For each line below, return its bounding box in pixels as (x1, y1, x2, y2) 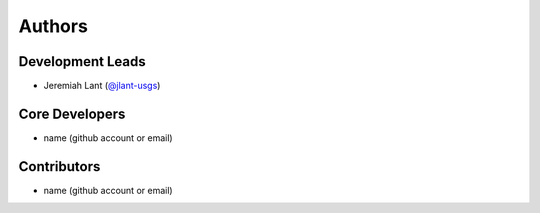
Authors (18, 15, 89, 37)
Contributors (18, 158, 101, 175)
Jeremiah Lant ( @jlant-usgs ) (43, 80, 161, 92)
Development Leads (18, 53, 147, 70)
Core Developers (18, 105, 126, 122)
